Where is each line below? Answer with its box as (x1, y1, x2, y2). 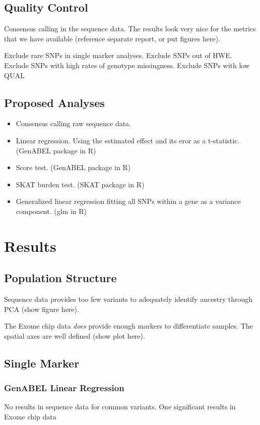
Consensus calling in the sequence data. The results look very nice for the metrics (4, 23, 256, 34)
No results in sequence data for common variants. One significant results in (4, 401, 236, 412)
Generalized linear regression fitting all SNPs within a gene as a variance (16, 196, 241, 206)
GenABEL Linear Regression (4, 382, 124, 394)
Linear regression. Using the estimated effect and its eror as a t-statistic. (16, 135, 240, 145)
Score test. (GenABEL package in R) (16, 162, 131, 173)
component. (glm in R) (16, 205, 87, 216)
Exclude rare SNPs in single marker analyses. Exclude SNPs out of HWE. (4, 50, 232, 61)
